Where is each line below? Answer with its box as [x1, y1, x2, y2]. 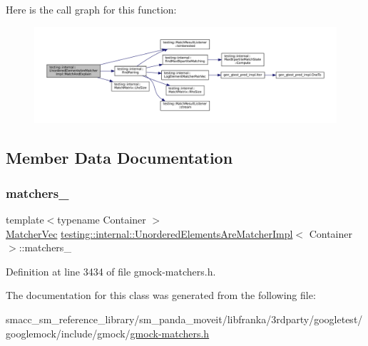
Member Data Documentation [6, 147, 233, 169]
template [6, 212, 44, 226]
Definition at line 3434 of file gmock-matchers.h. [6, 263, 216, 278]
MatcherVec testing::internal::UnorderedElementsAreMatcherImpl [6, 226, 293, 241]
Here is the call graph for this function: [6, 2, 177, 16]
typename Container [57, 212, 146, 226]
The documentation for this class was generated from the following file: [6, 288, 316, 303]
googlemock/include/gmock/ [6, 325, 131, 340]
